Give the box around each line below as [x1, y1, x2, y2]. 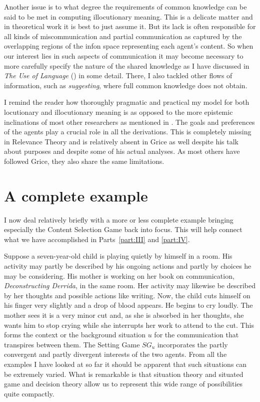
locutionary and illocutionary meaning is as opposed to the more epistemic [4, 106, 233, 117]
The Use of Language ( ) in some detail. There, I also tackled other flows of [4, 70, 232, 81]
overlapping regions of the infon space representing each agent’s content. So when [4, 41, 253, 51]
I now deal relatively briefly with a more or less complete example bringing [4, 214, 233, 225]
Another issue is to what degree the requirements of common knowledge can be [4, 2, 247, 12]
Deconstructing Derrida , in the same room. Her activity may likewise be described [4, 280, 256, 291]
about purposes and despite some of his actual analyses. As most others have [4, 146, 240, 156]
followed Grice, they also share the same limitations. [4, 155, 164, 166]
